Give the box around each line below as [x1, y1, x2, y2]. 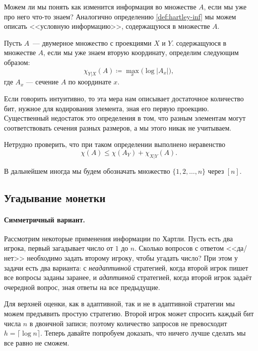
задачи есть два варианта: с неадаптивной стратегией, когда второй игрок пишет [4, 262, 249, 273]
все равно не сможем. [4, 337, 69, 348]
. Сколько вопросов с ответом [134, 243, 224, 253]
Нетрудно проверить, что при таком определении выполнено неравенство [4, 139, 226, 149]
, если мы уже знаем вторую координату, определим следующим [43, 47, 239, 58]
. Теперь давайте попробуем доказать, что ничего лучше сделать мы [40, 328, 246, 338]
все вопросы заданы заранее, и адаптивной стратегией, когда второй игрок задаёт [4, 272, 252, 282]
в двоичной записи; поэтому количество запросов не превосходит [29, 318, 227, 328]
